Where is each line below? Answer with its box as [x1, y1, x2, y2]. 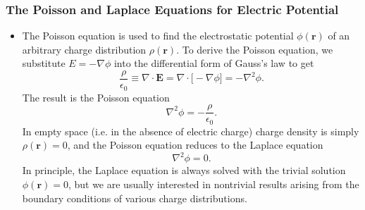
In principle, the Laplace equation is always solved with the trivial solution [22, 163, 346, 178]
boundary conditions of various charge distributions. [22, 190, 247, 205]
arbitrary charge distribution [22, 42, 147, 56]
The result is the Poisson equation [22, 89, 170, 104]
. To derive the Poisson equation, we [176, 42, 333, 56]
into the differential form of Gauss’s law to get [113, 56, 314, 70]
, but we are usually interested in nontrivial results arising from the [68, 176, 359, 191]
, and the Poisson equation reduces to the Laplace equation [67, 137, 323, 152]
